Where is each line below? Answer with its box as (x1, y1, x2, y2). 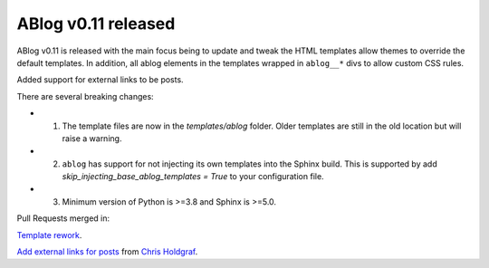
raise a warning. (62, 132, 122, 144)
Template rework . (16, 229, 82, 240)
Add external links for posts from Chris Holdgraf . (16, 246, 198, 257)
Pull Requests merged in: (16, 213, 110, 224)
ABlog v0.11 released (16, 14, 176, 33)
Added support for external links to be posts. (16, 74, 185, 85)
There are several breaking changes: (16, 91, 154, 101)
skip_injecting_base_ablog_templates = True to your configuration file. (62, 171, 325, 182)
